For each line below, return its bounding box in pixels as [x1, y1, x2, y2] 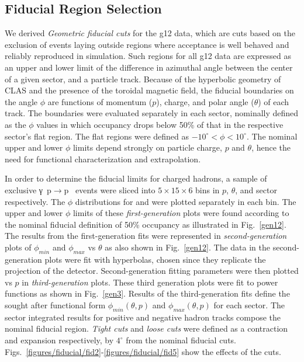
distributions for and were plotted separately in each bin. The [75, 195, 296, 207]
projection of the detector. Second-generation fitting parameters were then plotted [5, 264, 299, 277]
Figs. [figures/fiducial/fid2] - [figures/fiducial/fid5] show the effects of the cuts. [5, 345, 281, 357]
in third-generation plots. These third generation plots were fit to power [22, 276, 278, 288]
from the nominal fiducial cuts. [126, 334, 237, 346]
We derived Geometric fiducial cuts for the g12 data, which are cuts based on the [5, 27, 295, 39]
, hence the [251, 141, 291, 154]
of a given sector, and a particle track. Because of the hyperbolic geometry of [5, 72, 281, 85]
